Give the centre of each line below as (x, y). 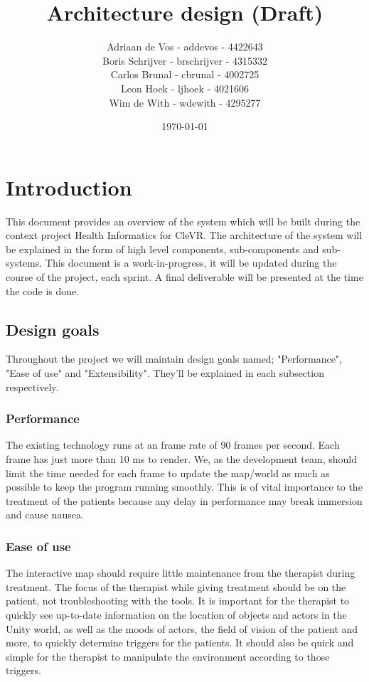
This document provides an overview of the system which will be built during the (183, 221)
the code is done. (43, 291)
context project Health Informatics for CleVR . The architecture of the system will (184, 235)
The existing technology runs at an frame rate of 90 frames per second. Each (173, 445)
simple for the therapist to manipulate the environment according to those (168, 656)
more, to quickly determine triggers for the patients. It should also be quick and (180, 643)
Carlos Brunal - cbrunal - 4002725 (185, 74)
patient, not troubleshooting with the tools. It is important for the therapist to (178, 601)
